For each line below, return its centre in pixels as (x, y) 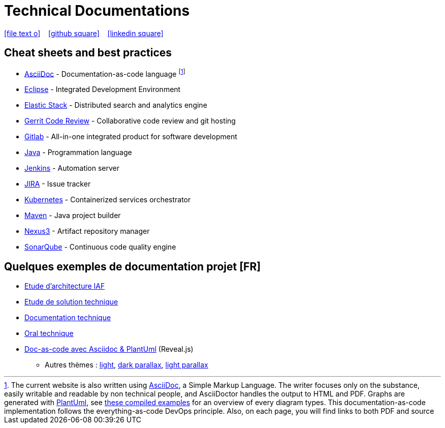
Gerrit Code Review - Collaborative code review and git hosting (130, 121)
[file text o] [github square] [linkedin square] (84, 33)
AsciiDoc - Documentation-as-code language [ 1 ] (105, 73)
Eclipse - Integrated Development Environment (103, 89)
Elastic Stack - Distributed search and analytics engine (116, 105)
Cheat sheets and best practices (88, 53)
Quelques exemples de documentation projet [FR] (133, 266)
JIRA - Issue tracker (58, 184)
